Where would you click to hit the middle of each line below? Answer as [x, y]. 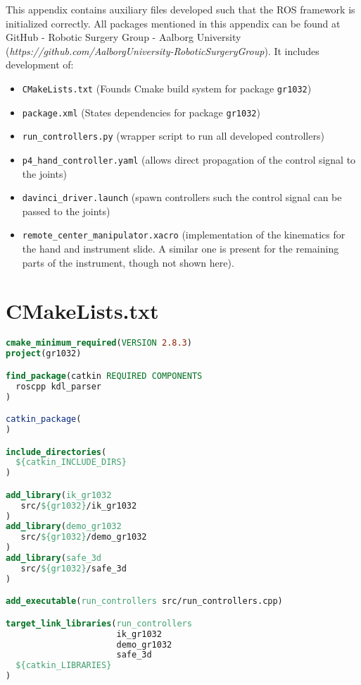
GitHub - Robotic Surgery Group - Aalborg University [123, 37]
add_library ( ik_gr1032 [59, 495]
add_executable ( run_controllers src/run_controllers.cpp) [144, 601]
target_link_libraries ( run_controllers [99, 623]
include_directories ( [56, 452]
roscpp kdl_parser [59, 386]
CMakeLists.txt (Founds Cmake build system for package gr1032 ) [167, 88]
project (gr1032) [44, 354]
